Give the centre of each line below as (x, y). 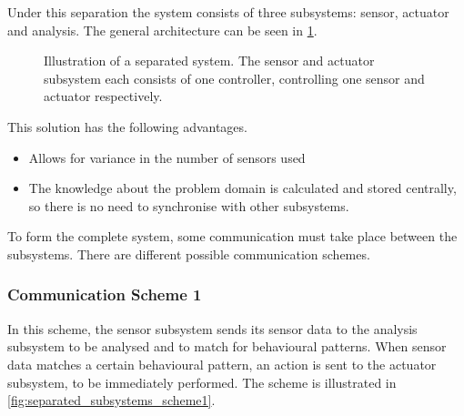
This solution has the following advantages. (127, 126)
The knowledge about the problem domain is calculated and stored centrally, (242, 188)
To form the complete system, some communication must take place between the (232, 236)
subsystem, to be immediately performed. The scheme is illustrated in (202, 382)
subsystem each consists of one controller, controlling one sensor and (234, 78)
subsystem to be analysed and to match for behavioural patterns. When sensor (227, 346)
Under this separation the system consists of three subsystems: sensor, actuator (228, 12)
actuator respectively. (103, 96)
